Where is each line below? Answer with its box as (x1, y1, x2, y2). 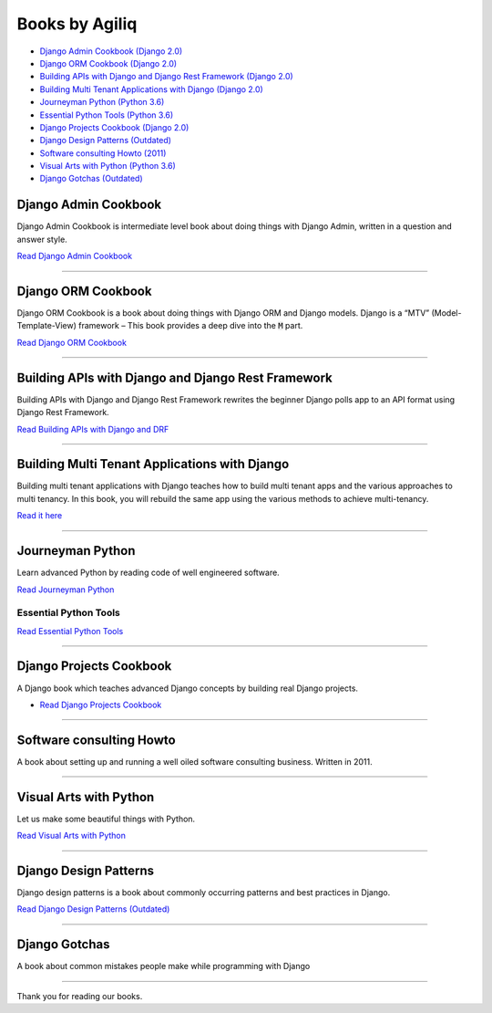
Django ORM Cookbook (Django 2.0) (39, 57, 178, 68)
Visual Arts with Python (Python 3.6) (39, 161, 177, 172)
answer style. (16, 234, 67, 245)
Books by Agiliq (16, 14, 138, 34)
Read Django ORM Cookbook (16, 337, 128, 348)
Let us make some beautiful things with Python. (16, 813, 196, 824)
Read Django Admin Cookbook (16, 251, 132, 262)
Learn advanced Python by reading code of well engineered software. (16, 567, 280, 579)
